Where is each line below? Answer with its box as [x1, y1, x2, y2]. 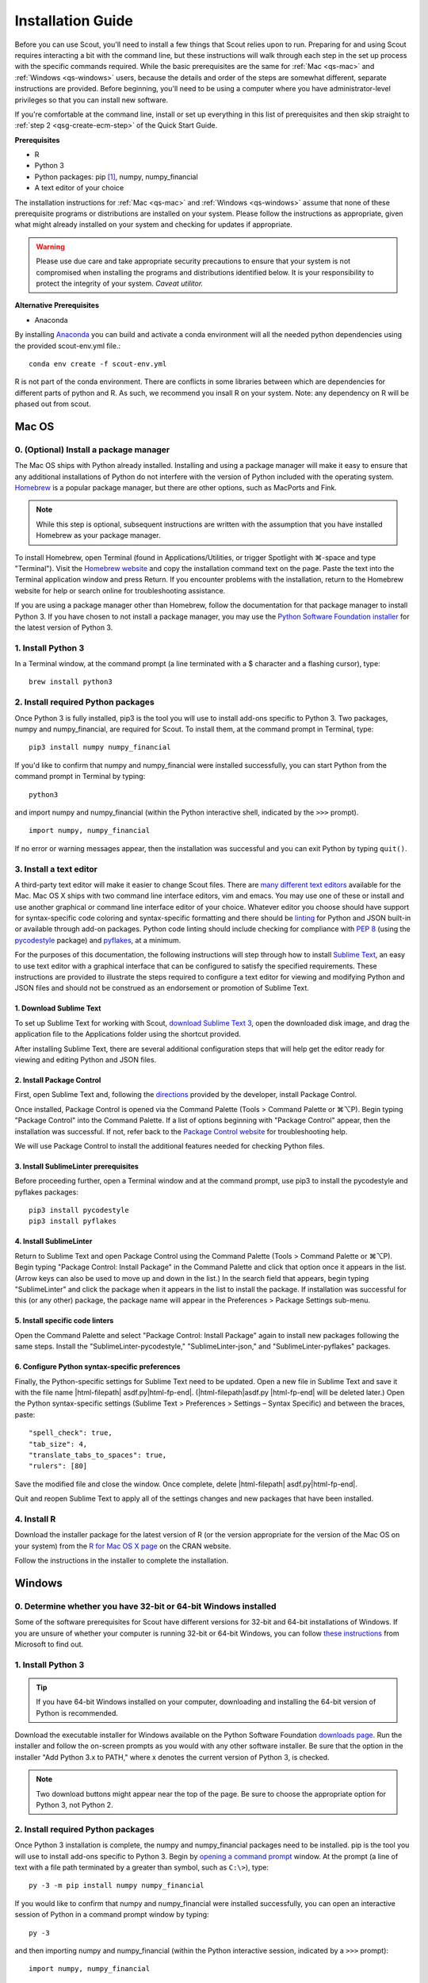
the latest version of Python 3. [14, 623, 113, 632]
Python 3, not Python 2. [36, 1801, 114, 1810]
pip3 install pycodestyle [29, 1206, 130, 1215]
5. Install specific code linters [14, 1316, 114, 1325]
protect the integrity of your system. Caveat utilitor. [36, 278, 204, 288]
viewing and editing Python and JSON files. [14, 1055, 157, 1064]
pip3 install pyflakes [29, 1217, 117, 1225]
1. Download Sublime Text [14, 1003, 101, 1013]
